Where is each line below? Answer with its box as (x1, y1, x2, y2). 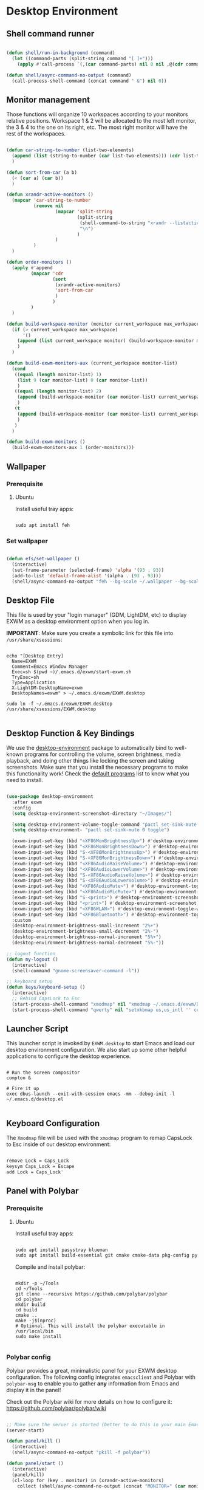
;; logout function (6, 950, 56, 956)
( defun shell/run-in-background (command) (6, 50, 115, 56)
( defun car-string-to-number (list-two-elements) (6, 147, 135, 153)
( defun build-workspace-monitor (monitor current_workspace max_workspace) (6, 321, 202, 327)
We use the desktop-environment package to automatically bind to (6, 744, 173, 752)
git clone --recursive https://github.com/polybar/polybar (15, 1291, 168, 1297)
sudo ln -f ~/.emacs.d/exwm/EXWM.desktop (6, 701, 113, 707)
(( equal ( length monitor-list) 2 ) (14, 388, 102, 394)
